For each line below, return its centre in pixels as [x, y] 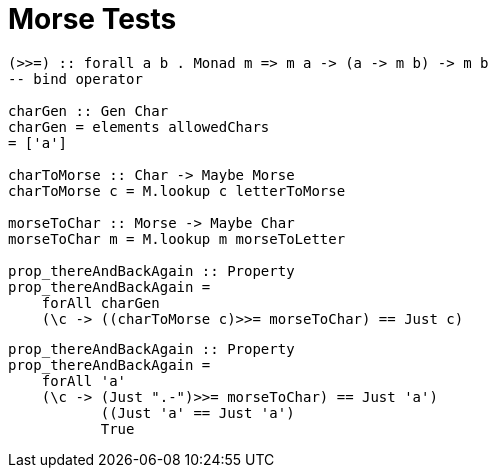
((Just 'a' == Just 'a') [197, 412]
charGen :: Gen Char [88, 110]
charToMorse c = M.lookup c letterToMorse [177, 190]
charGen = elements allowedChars [139, 126]
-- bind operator [75, 78]
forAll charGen [100, 302]
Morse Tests [92, 19]
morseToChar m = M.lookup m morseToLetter [177, 238]
